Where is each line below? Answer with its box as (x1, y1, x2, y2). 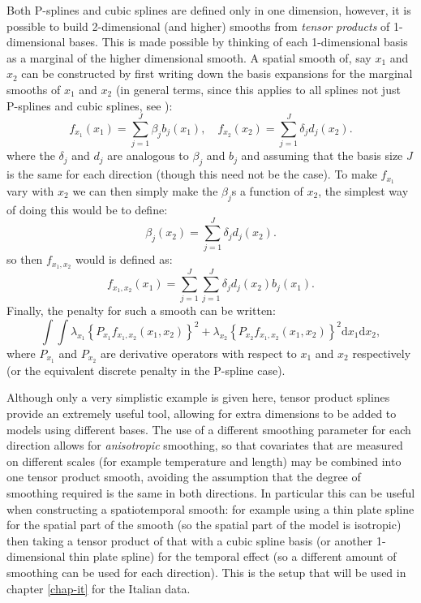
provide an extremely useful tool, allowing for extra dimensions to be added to (6, 405, 397, 422)
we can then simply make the (72, 182, 218, 199)
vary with (6, 182, 54, 199)
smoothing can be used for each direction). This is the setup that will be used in (6, 564, 406, 581)
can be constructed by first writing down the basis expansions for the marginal (21, 65, 413, 82)
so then (6, 251, 43, 268)
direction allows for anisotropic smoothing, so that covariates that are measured (6, 437, 403, 454)
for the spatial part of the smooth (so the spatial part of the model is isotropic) (6, 516, 402, 533)
